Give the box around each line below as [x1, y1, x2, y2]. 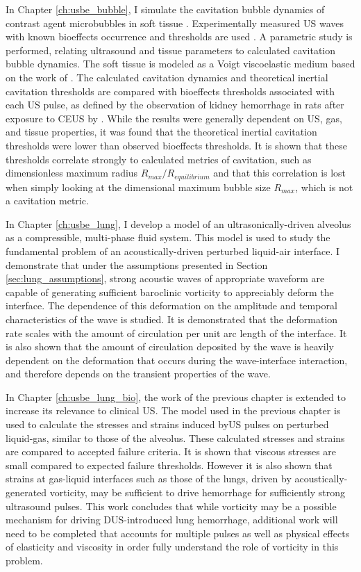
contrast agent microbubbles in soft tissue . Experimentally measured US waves [6, 15, 344, 30]
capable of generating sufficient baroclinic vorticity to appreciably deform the [6, 284, 334, 299]
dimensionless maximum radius [6, 165, 138, 180]
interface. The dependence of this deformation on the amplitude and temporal [6, 298, 337, 313]
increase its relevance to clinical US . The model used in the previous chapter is [6, 403, 341, 418]
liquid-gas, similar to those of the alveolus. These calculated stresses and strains [6, 430, 345, 445]
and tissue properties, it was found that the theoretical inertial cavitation [6, 124, 317, 139]
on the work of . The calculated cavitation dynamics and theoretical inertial [6, 70, 328, 84]
